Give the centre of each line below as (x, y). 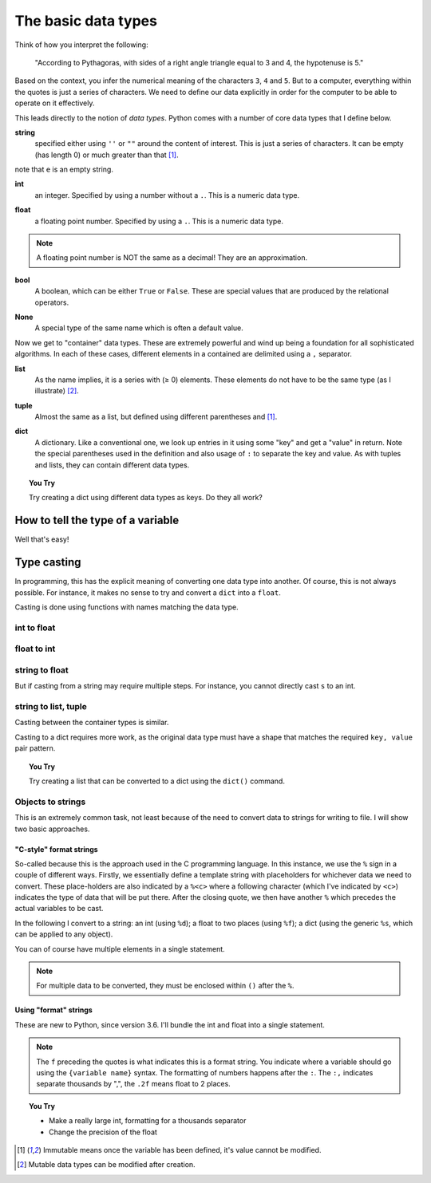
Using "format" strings (54, 1010)
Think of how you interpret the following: (81, 45)
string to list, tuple (51, 707)
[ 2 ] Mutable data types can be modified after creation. (106, 1165)
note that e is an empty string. (64, 170)
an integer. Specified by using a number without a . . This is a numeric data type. (167, 195)
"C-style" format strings (57, 849)
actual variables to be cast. (59, 909)
